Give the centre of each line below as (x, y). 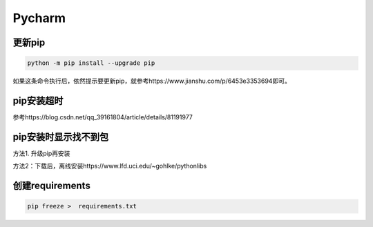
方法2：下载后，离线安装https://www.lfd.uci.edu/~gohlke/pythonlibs (110, 166)
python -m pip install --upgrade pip (91, 63)
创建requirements (52, 186)
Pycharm (39, 18)
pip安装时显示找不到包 (61, 137)
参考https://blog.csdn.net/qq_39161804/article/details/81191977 (103, 117)
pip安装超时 (38, 100)
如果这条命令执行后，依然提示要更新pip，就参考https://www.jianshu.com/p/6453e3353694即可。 (152, 81)
